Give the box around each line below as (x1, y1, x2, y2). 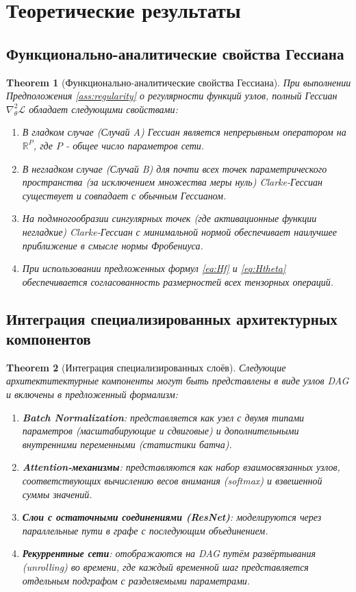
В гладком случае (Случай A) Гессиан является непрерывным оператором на (22, 125, 346, 139)
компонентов (6, 328, 91, 349)
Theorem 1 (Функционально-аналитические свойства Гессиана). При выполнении (6, 75, 351, 89)
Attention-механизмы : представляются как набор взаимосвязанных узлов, (22, 460, 340, 474)
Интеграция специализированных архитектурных (6, 308, 338, 329)
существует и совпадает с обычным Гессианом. (22, 188, 227, 202)
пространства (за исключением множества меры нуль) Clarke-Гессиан (22, 175, 322, 189)
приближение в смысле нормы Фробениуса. (22, 238, 203, 252)
